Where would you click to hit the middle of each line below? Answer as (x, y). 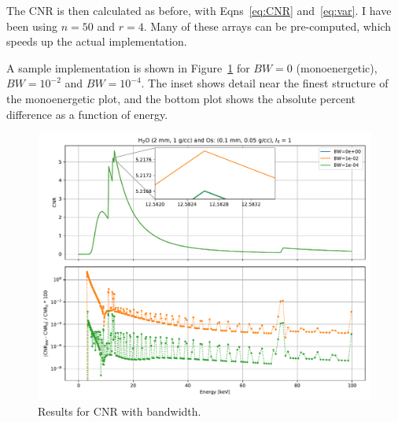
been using (32, 26)
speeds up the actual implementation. (97, 41)
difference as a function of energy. (87, 114)
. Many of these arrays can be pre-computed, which (267, 26)
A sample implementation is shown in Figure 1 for (128, 67)
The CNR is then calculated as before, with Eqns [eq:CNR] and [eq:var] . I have (199, 10)
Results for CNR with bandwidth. (120, 411)
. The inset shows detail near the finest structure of (265, 83)
